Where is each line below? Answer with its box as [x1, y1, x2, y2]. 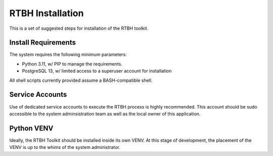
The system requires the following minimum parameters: [9, 51, 127, 58]
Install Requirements [9, 38, 76, 47]
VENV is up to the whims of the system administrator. [9, 144, 121, 150]
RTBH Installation [9, 8, 84, 19]
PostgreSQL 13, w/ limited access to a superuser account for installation [22, 68, 172, 74]
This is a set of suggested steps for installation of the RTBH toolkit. [9, 25, 149, 31]
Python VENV [9, 124, 54, 132]
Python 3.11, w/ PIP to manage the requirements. [22, 61, 122, 67]
